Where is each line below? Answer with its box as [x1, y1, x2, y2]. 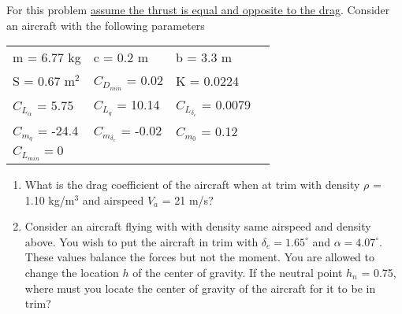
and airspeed [82, 191, 144, 208]
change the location [24, 264, 119, 280]
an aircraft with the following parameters [6, 17, 205, 33]
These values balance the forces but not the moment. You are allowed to [24, 249, 374, 265]
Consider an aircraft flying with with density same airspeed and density [24, 218, 371, 235]
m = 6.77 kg [13, 48, 81, 67]
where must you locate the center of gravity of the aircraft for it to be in [24, 279, 376, 296]
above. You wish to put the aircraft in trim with [24, 233, 259, 249]
